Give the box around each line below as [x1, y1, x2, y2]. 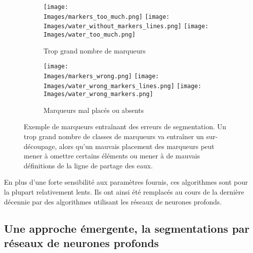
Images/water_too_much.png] [43, 31, 136, 38]
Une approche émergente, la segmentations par [4, 220, 250, 236]
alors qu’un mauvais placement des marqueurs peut [59, 141, 214, 151]
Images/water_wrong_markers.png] [43, 91, 153, 98]
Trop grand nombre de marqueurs [43, 45, 146, 55]
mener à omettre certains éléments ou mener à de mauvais [24, 151, 200, 161]
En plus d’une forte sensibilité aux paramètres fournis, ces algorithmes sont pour [4, 177, 248, 187]
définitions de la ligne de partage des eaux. [24, 160, 153, 170]
